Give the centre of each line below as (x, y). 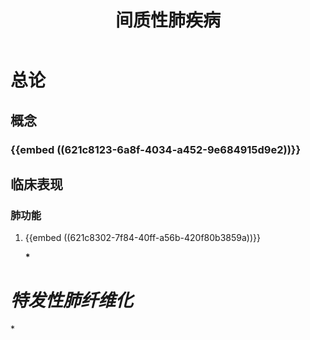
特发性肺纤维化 (72, 300)
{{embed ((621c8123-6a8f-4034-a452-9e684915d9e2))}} (156, 149)
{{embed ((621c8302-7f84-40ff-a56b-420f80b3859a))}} (142, 238)
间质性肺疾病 (167, 20)
